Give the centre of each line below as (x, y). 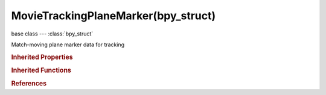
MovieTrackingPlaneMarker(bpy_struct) (113, 16)
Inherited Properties (42, 57)
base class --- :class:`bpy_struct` (52, 34)
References (29, 84)
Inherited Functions (41, 70)
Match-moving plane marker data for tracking (68, 44)
